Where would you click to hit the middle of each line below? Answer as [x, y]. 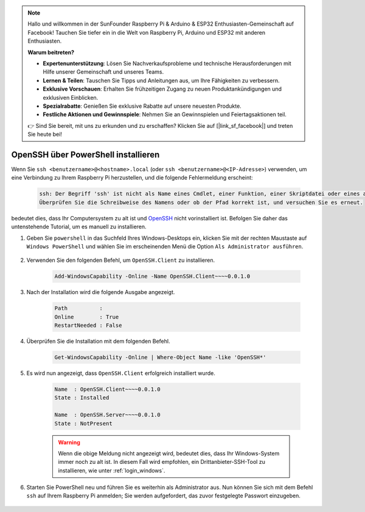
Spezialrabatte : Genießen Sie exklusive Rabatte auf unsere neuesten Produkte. [142, 106]
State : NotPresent [83, 423]
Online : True [87, 317]
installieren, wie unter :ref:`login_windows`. [112, 470]
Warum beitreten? [51, 52]
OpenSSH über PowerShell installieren [85, 154]
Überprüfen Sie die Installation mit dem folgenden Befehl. [98, 342]
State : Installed [82, 398]
